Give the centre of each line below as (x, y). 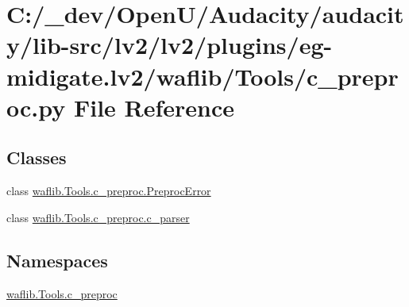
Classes (37, 157)
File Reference (154, 107)
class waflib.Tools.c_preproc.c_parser (98, 217)
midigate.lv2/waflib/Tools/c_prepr (203, 76)
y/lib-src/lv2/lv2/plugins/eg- (170, 45)
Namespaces (57, 260)
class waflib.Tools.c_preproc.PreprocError (109, 191)
